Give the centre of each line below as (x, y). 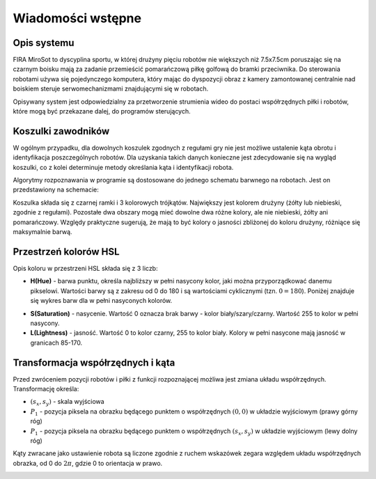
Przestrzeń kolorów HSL (66, 252)
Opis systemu (44, 43)
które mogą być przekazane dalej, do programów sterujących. (102, 111)
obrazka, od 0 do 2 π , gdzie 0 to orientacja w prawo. (88, 463)
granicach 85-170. (56, 343)
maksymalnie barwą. (42, 232)
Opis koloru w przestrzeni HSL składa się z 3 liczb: (85, 268)
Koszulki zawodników (61, 131)
